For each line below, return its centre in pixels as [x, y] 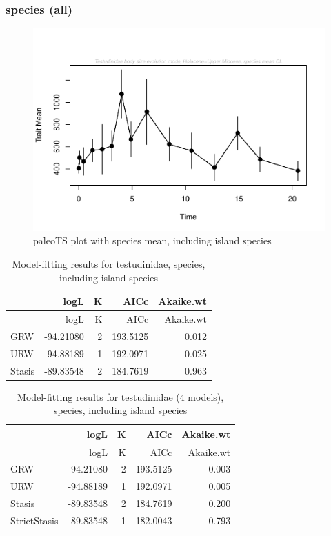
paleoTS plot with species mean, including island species [152, 240]
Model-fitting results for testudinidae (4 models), [121, 396]
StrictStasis [34, 520]
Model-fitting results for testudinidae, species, [109, 263]
